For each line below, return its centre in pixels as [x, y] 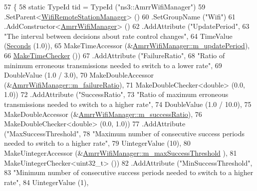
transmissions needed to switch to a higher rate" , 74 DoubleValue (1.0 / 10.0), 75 [128, 104]
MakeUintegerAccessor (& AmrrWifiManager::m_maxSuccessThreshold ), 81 [121, 152]
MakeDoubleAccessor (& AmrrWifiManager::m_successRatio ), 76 [103, 114]
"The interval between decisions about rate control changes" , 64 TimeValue [118, 36]
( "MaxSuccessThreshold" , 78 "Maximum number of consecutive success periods [124, 133]
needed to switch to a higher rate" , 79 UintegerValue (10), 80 [97, 143]
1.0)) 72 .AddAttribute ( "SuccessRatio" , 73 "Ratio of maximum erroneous [116, 94]
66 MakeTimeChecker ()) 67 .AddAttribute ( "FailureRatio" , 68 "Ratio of [115, 55]
